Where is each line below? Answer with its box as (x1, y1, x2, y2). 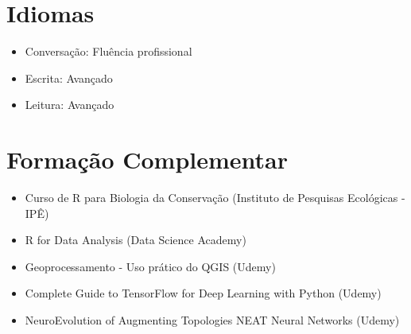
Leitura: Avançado (25, 96, 114, 113)
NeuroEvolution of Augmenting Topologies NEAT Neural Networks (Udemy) (25, 312, 400, 328)
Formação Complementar (6, 143, 289, 176)
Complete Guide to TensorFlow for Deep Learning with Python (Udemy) (25, 285, 382, 301)
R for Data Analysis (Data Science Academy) (25, 231, 246, 248)
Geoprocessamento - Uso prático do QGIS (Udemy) (25, 258, 276, 274)
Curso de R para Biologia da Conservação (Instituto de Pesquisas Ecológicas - (25, 189, 405, 206)
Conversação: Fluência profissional (25, 43, 192, 60)
